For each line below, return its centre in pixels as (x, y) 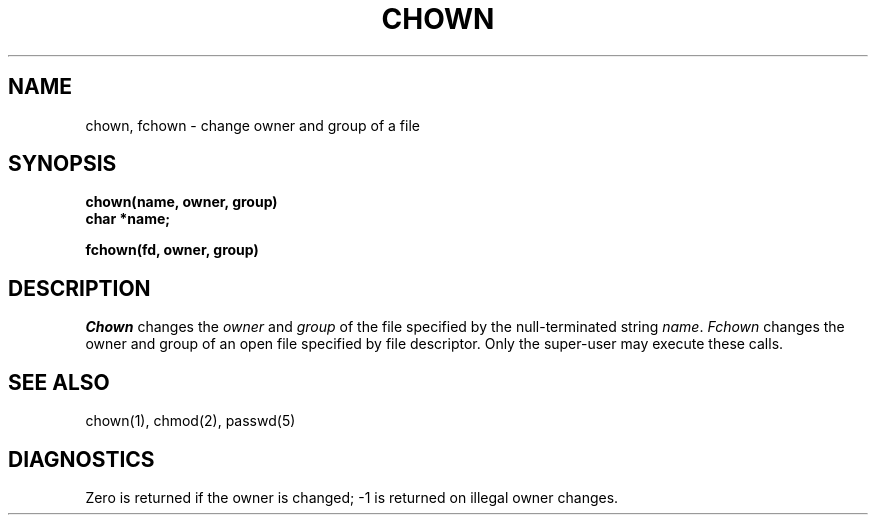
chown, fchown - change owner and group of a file (252, 125)
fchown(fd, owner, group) (172, 250)
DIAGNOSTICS (81, 459)
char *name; (128, 219)
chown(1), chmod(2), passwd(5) (190, 421)
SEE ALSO (59, 382)
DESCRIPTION (79, 288)
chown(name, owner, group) (181, 202)
